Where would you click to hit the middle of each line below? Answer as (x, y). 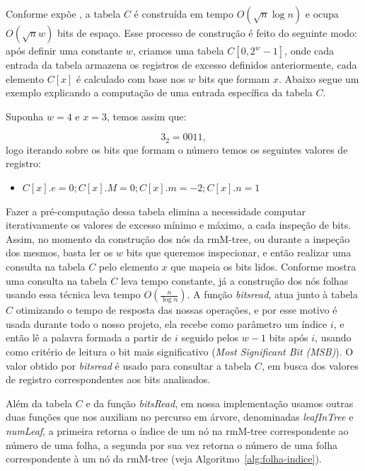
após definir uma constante (64, 50)
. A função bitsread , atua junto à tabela (272, 294)
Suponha (25, 116)
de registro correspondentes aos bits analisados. (108, 379)
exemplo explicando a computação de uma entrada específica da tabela (159, 92)
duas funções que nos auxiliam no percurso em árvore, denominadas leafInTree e (180, 417)
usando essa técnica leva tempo (73, 294)
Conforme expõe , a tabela (63, 13)
